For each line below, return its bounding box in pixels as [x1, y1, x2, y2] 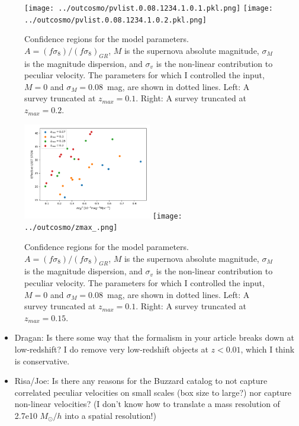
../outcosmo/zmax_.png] [24, 223, 118, 232]
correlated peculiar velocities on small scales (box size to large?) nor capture [14, 386, 292, 398]
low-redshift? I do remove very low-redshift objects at [14, 342, 208, 355]
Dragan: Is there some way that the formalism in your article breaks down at [14, 331, 294, 344]
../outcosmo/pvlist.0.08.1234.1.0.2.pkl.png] [24, 15, 207, 24]
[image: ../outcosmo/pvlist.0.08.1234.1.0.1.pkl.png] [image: [24, 4, 273, 12]
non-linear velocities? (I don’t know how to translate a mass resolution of [14, 398, 280, 410]
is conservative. [14, 354, 70, 367]
